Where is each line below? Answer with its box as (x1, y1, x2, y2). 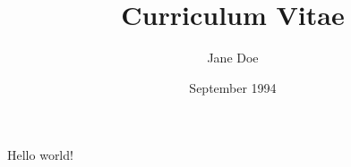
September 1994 (189, 78, 277, 96)
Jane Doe (207, 48, 259, 67)
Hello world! (7, 146, 73, 164)
